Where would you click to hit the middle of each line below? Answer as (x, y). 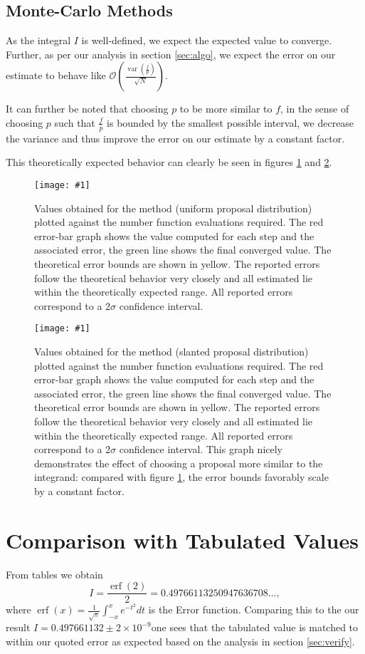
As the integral (38, 40)
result (18, 627)
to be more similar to (226, 109)
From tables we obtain (54, 574)
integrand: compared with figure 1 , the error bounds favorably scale (181, 477)
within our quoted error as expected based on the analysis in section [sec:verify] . (180, 641)
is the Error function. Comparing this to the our (254, 609)
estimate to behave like (56, 75)
